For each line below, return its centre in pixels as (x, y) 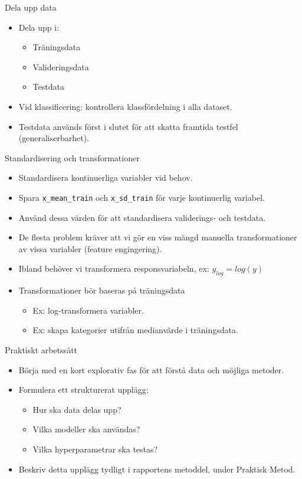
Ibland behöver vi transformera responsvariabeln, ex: (114, 268)
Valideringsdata (61, 66)
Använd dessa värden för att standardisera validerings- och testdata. (142, 217)
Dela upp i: (39, 27)
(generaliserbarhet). (54, 138)
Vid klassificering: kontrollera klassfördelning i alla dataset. (125, 106)
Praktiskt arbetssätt (41, 349)
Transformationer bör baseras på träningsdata (102, 290)
